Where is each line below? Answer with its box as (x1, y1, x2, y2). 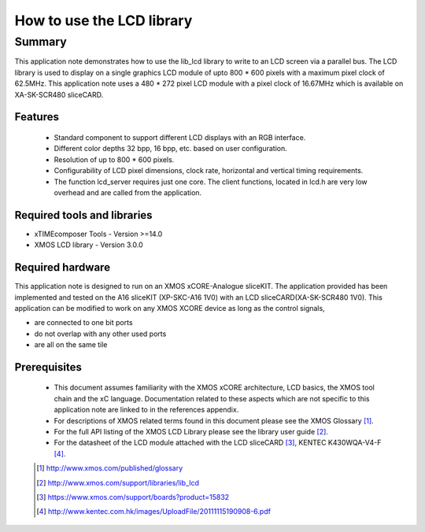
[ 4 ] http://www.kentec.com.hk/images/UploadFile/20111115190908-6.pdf (36, 507, 272, 516)
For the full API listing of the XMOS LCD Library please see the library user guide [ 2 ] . (54, 427, 328, 437)
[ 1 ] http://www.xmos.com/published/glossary (36, 464, 183, 473)
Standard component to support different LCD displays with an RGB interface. (54, 132, 306, 142)
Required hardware (14, 260, 110, 275)
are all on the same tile (34, 340, 108, 349)
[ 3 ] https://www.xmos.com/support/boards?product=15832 (36, 493, 230, 501)
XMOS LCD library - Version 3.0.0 (34, 240, 143, 249)
